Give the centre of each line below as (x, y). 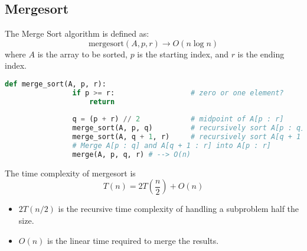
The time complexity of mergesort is (70, 173)
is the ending (261, 54)
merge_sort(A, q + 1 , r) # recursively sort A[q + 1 (187, 137)
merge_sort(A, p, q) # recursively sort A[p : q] (189, 128)
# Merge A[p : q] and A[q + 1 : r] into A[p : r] (172, 146)
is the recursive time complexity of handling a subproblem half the (179, 209)
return (102, 102)
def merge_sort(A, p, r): (55, 84)
